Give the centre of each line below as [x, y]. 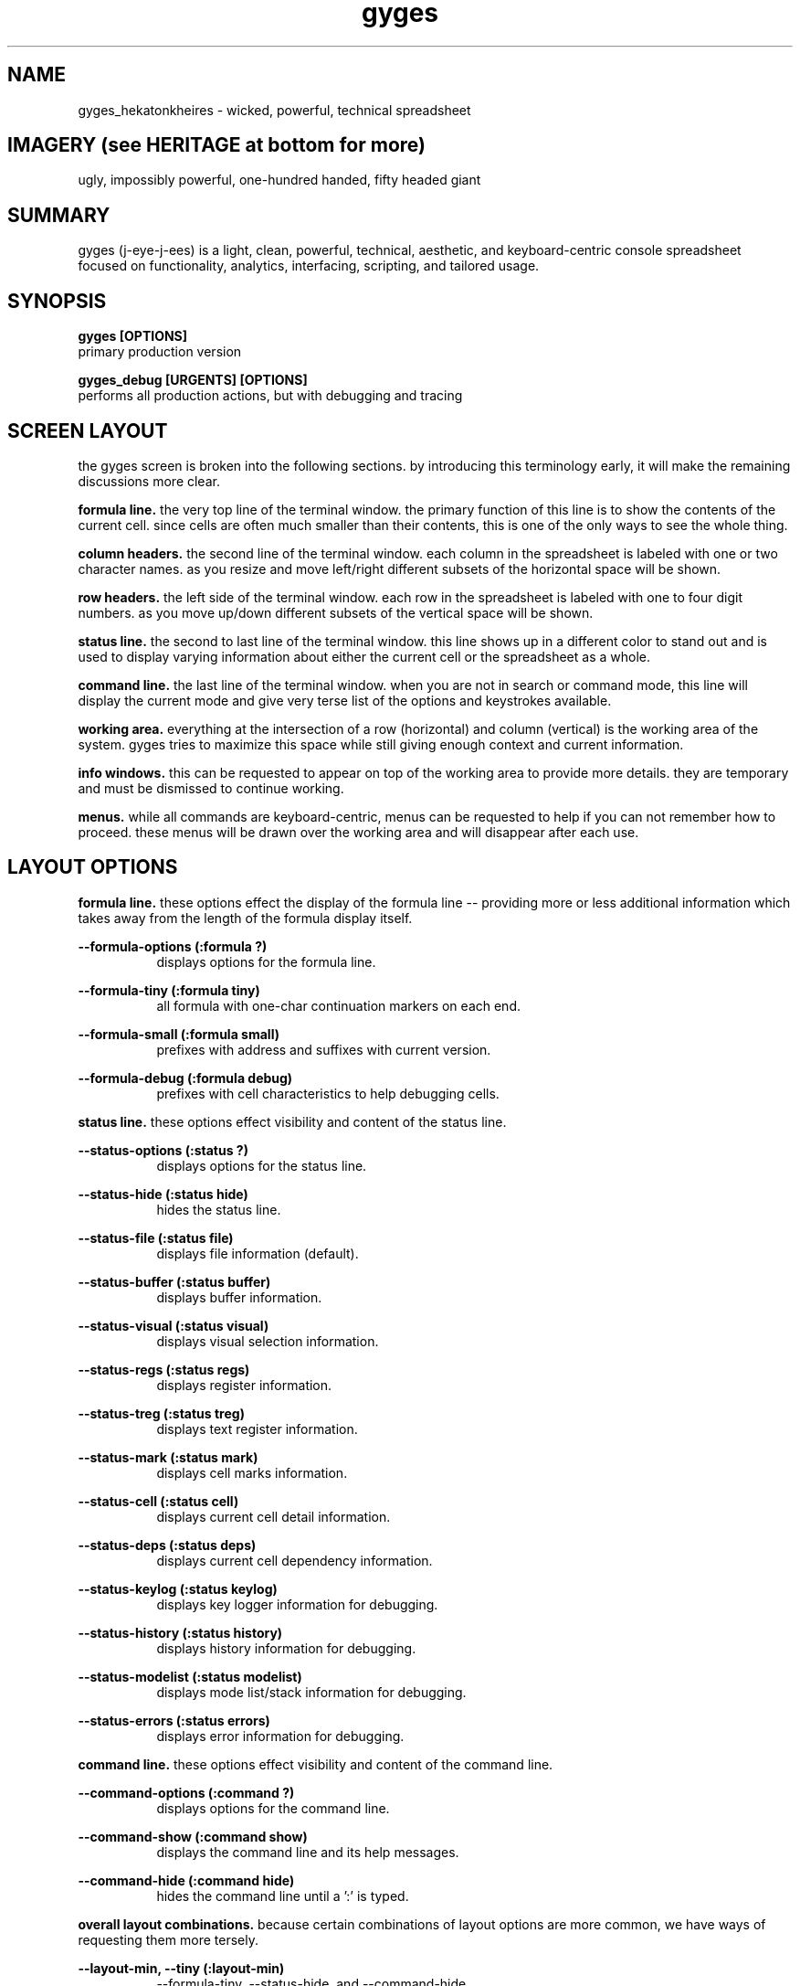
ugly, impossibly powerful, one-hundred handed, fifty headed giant [279, 180]
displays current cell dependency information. [295, 1560]
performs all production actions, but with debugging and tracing [270, 396]
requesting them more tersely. [168, 1939]
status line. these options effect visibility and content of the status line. [292, 1121]
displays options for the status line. [262, 1165]
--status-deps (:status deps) [167, 1545]
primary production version [160, 352]
